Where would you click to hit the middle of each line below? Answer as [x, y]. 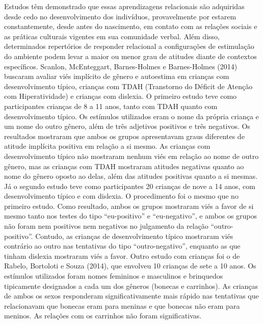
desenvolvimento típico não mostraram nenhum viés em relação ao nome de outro [131, 156]
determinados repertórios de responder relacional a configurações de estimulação [129, 46]
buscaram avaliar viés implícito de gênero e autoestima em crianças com [117, 76]
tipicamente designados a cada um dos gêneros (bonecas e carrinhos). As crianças [131, 286]
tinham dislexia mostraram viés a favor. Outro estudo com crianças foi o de [122, 255]
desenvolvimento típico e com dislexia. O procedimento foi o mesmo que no [121, 196]
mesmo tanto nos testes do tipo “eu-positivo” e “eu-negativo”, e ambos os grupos [131, 216]
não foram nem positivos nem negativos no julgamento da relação [106, 226]
